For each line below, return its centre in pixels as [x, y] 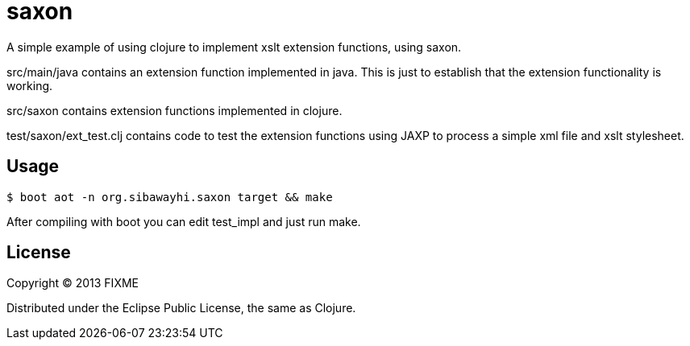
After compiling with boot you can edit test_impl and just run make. [184, 221]
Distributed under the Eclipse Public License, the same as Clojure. [181, 308]
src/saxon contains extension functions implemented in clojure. [175, 110]
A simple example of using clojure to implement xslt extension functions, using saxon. [234, 47]
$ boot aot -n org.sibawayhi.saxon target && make [170, 197]
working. [30, 85]
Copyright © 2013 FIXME [73, 283]
